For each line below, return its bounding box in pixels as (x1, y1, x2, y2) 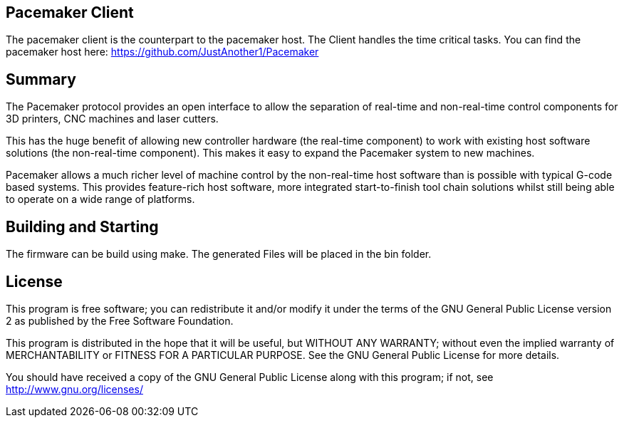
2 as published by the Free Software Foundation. (6, 314, 234, 327)
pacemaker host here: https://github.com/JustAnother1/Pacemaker (6, 46, 319, 58)
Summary (6, 70, 76, 88)
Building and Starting (6, 217, 159, 236)
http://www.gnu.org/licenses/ (6, 382, 143, 395)
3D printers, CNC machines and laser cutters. (6, 113, 219, 125)
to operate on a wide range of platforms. (6, 193, 195, 206)
